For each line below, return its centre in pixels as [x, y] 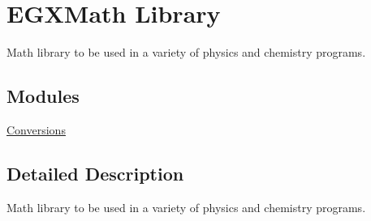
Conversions [36, 129]
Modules [43, 96]
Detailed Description [95, 173]
